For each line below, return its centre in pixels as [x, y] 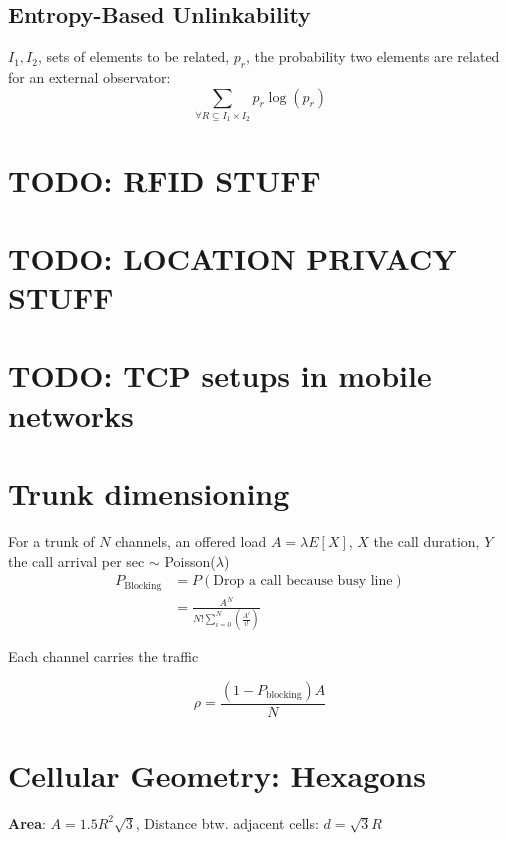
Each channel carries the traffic [103, 656]
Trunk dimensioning [149, 493]
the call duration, [426, 540]
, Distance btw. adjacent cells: [227, 822]
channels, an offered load [191, 540]
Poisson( [190, 560]
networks [71, 414]
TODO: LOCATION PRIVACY [232, 257]
